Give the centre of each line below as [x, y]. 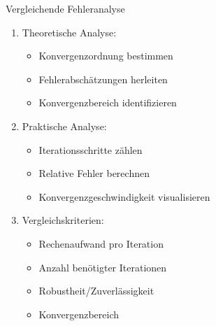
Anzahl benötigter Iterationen [103, 267]
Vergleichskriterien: [63, 220]
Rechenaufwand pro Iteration [101, 243]
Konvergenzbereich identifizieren [108, 102]
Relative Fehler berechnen [94, 173]
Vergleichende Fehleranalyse [65, 8]
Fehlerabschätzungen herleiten [103, 79]
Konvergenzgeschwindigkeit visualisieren [124, 196]
